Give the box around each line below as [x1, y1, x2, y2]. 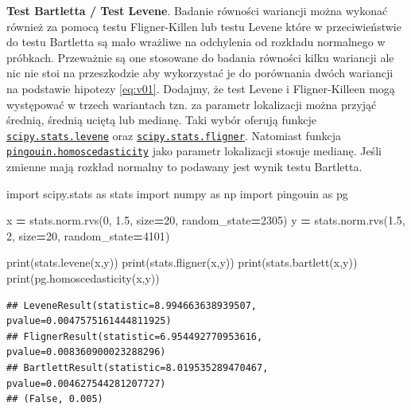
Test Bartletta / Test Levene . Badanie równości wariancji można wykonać [6, 2, 388, 18]
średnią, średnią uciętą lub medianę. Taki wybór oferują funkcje [6, 111, 317, 128]
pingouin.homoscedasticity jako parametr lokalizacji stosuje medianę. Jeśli [6, 143, 382, 159]
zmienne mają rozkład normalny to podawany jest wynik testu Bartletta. [6, 158, 363, 175]
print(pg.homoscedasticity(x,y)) [6, 270, 160, 287]
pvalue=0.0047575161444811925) [6, 315, 172, 327]
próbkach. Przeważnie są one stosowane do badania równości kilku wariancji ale [6, 49, 394, 65]
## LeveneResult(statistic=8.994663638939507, [6, 299, 257, 311]
